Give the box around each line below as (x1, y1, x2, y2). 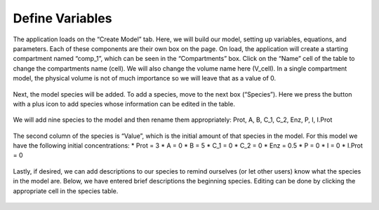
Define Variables (13, 10, 112, 26)
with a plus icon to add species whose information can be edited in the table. (13, 99, 235, 108)
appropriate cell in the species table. (13, 186, 119, 195)
